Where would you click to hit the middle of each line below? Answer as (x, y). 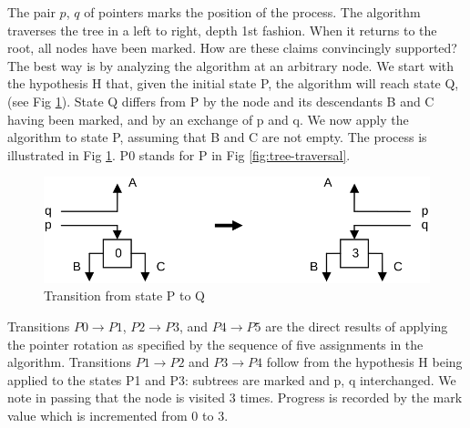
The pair (31, 12)
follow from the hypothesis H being (364, 362)
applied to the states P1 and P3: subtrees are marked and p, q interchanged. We (232, 379)
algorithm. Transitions (69, 362)
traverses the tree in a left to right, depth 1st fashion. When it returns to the (222, 30)
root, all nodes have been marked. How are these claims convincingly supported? (232, 48)
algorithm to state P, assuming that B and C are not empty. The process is (217, 137)
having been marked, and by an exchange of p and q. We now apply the (208, 119)
